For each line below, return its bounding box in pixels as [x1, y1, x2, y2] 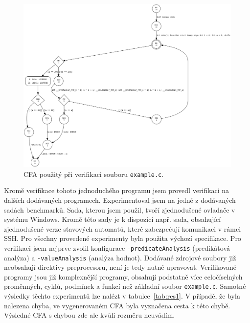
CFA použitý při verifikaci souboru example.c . [23, 169, 164, 179]
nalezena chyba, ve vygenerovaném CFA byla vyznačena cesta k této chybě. [4, 300, 230, 310]
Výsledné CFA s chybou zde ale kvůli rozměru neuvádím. [4, 310, 175, 320]
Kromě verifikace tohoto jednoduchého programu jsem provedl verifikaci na [4, 185, 229, 195]
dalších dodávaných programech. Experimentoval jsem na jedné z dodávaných [4, 194, 236, 205]
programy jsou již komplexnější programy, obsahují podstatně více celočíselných [4, 271, 243, 281]
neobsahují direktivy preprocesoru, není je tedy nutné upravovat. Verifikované [4, 262, 236, 272]
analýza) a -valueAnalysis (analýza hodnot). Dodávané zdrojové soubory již [4, 252, 236, 262]
